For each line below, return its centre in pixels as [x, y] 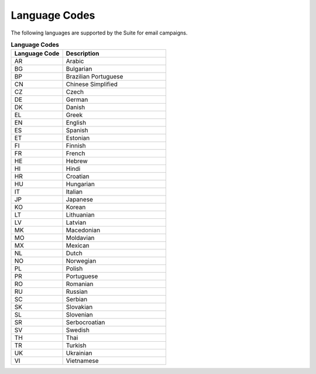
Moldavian [80, 238]
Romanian [80, 284]
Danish [75, 107]
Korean [76, 207]
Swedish [78, 330]
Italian [74, 192]
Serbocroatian [85, 322]
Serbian [77, 300]
